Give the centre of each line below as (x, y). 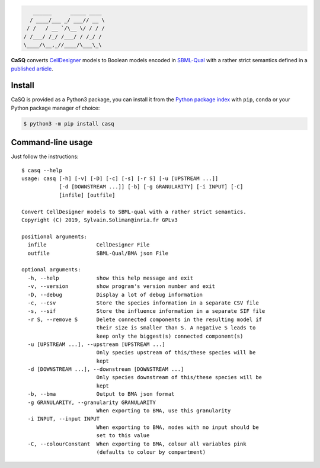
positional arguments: (55, 236)
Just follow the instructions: (45, 156)
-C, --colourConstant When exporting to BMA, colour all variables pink (137, 444)
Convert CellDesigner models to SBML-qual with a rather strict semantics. (134, 211)
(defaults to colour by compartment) (151, 452)
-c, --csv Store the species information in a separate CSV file (143, 303)
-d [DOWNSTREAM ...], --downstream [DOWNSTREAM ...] (106, 369)
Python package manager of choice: (55, 108)
